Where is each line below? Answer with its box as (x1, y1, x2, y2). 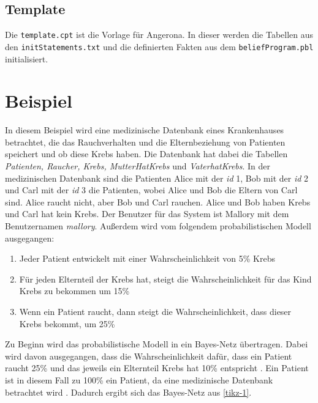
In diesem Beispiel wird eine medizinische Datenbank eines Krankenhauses (5, 124, 284, 136)
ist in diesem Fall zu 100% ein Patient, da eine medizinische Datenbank (5, 373, 273, 386)
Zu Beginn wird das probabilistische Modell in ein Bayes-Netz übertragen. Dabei (5, 338, 308, 350)
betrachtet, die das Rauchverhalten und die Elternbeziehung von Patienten (5, 135, 286, 148)
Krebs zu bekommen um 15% (19, 284, 130, 297)
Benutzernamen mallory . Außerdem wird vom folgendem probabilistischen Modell (5, 219, 311, 232)
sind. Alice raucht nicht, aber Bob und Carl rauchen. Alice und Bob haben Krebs (5, 195, 311, 208)
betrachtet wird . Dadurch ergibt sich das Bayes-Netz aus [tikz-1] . (5, 385, 252, 398)
